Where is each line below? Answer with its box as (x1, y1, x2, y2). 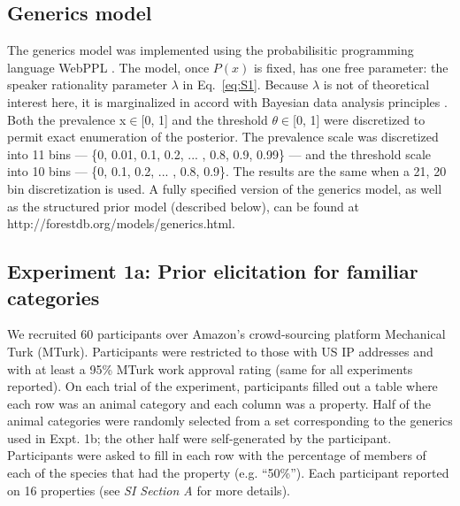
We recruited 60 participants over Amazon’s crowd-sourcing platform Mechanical (7, 325, 446, 343)
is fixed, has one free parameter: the (253, 57, 448, 76)
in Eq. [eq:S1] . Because (182, 75, 309, 94)
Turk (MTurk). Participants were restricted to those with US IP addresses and (7, 341, 433, 360)
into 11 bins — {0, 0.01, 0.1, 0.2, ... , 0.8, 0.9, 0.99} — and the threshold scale (7, 144, 431, 163)
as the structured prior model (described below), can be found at (7, 196, 359, 215)
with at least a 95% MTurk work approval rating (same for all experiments (7, 359, 413, 378)
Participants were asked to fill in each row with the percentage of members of (7, 446, 426, 464)
